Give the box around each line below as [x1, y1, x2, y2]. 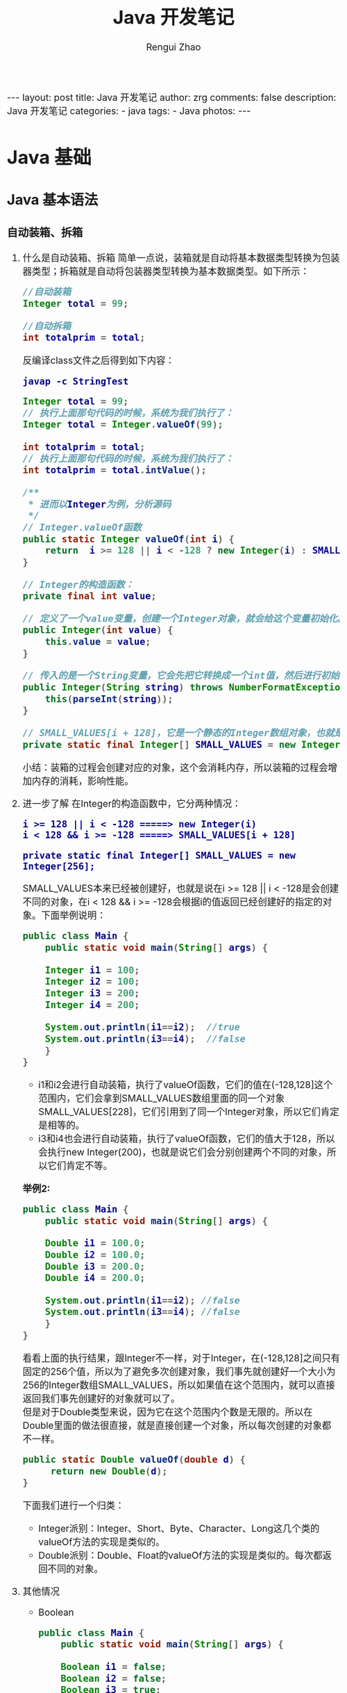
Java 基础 [7, 146, 92, 169]
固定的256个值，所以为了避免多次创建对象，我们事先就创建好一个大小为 [22, 1365, 336, 1377]
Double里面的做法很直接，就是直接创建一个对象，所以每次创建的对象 [22, 1419, 323, 1432]
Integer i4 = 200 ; [44, 998, 140, 1011]
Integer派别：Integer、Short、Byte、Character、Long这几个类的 [38, 1522, 320, 1534]
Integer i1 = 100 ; [44, 964, 140, 976]
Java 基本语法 [7, 191, 99, 209]
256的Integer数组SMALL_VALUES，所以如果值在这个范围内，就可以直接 [22, 1379, 336, 1391]
